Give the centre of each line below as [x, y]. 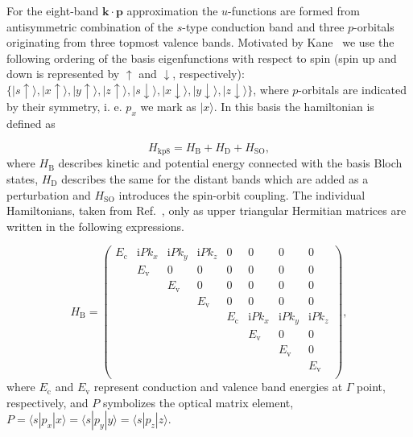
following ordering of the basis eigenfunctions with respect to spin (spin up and [202, 58]
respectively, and [47, 402]
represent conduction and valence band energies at [218, 387]
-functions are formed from [294, 10]
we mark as [168, 107]
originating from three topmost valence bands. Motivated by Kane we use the [200, 42]
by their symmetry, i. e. [64, 107]
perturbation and [49, 194]
